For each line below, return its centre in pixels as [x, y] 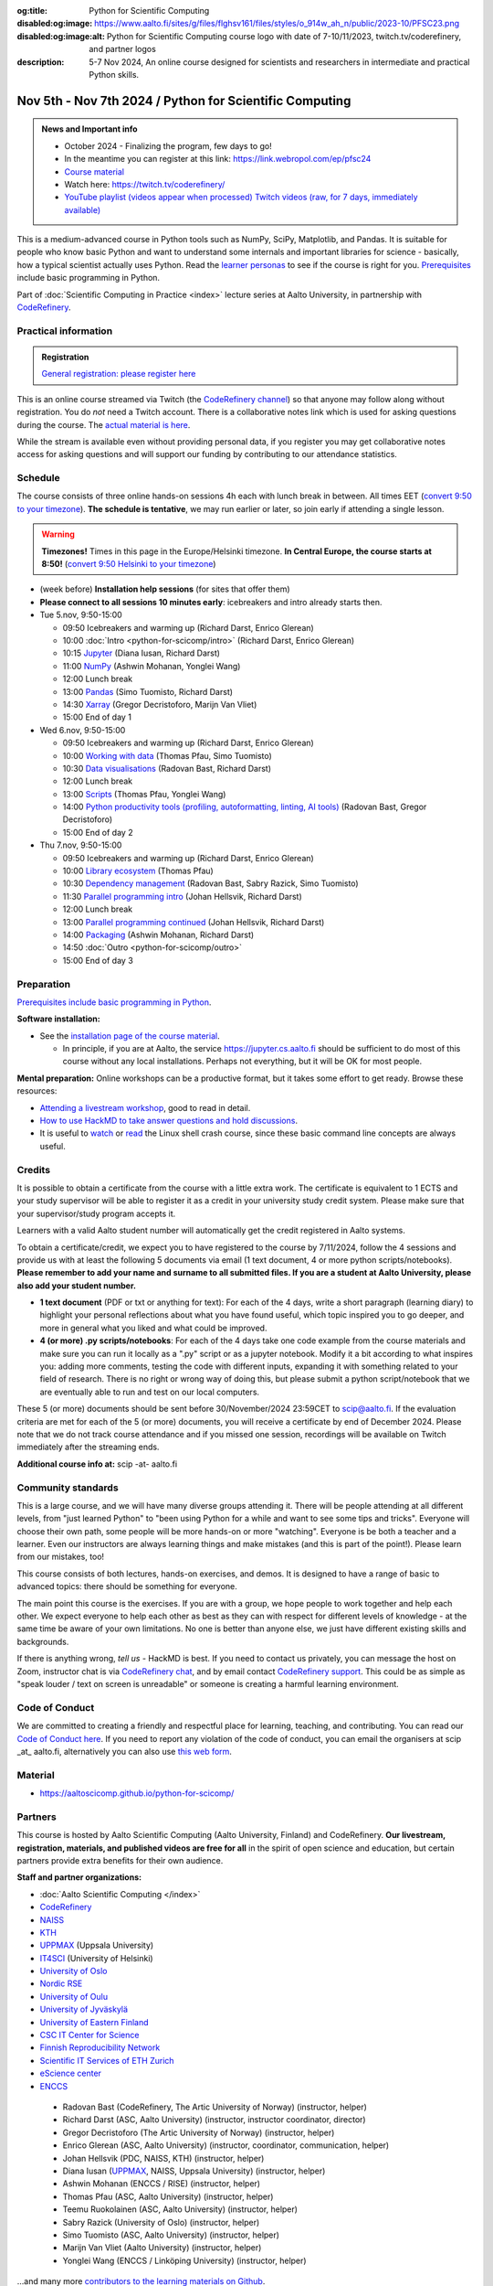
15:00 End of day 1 [97, 717]
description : [41, 62]
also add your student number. [77, 1286]
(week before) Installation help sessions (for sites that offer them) [165, 589]
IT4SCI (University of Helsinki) [97, 1958]
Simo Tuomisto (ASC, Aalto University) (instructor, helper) [171, 2235]
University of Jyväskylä [84, 2009]
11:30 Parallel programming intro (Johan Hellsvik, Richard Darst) [182, 896]
